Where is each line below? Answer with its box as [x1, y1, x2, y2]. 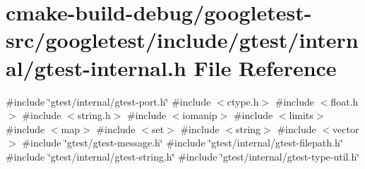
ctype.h [227, 94, 259, 108]
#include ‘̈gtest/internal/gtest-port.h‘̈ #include [6, 94, 211, 108]
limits [289, 108, 313, 123]
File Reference [193, 53, 337, 82]
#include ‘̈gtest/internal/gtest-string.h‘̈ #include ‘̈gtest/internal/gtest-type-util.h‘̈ [6, 149, 360, 163]
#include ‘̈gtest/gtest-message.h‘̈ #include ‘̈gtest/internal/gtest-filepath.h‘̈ [22, 135, 343, 150]
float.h [330, 94, 359, 108]
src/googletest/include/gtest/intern [6, 25, 359, 54]
